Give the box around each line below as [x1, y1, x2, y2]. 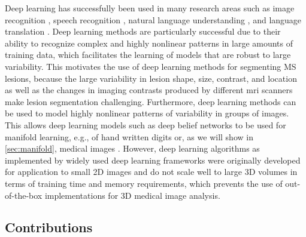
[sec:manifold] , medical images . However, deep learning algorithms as [5, 142, 260, 155]
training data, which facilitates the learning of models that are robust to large [5, 48, 291, 61]
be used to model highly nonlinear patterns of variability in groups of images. [5, 107, 289, 119]
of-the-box [5, 189, 43, 201]
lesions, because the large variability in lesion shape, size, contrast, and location [5, 72, 297, 84]
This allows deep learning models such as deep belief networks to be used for [5, 118, 286, 131]
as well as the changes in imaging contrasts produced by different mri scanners [5, 84, 293, 96]
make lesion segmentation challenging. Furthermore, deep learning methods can [5, 95, 296, 107]
